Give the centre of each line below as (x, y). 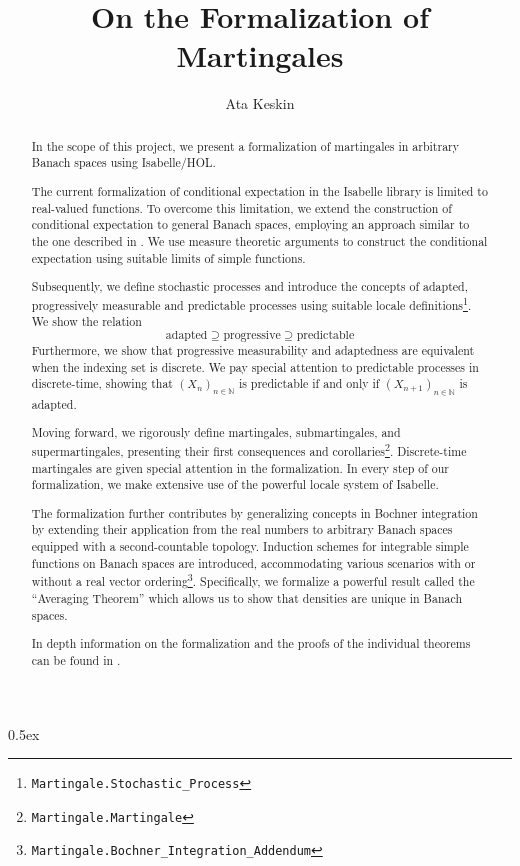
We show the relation (86, 321)
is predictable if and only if (309, 383)
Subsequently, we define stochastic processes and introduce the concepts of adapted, (249, 286)
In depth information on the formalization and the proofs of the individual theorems (251, 643)
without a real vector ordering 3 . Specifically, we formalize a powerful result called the (253, 580)
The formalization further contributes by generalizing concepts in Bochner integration (254, 512)
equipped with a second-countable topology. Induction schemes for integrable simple (250, 546)
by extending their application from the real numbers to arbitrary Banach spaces (242, 529)
